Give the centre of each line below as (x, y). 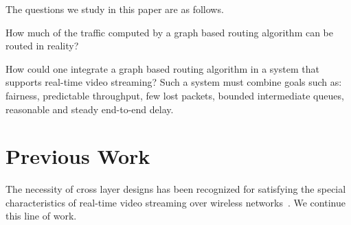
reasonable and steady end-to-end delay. (90, 109)
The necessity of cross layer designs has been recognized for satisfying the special (176, 189)
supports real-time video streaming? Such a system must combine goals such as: (174, 82)
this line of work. (41, 216)
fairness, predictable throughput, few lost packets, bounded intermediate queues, (175, 95)
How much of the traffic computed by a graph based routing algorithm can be (170, 32)
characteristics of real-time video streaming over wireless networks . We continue (175, 202)
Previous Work (78, 156)
